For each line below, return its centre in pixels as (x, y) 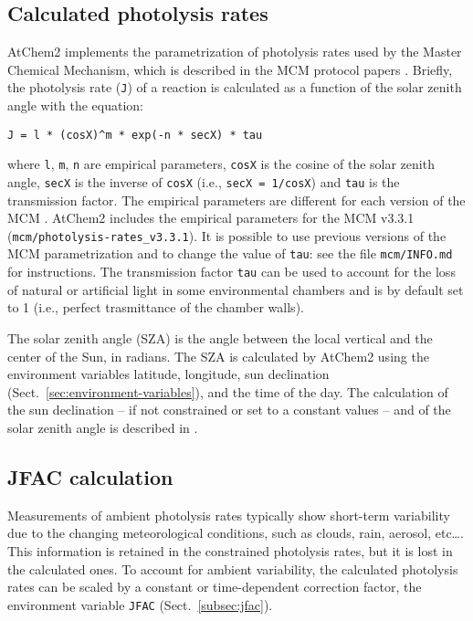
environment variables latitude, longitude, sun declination (168, 374)
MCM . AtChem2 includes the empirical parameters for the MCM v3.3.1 (211, 218)
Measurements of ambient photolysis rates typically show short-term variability (229, 515)
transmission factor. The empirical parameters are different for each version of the (236, 200)
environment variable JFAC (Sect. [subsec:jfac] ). (140, 604)
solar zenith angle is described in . (103, 427)
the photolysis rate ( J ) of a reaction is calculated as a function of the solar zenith (235, 87)
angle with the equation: (75, 105)
